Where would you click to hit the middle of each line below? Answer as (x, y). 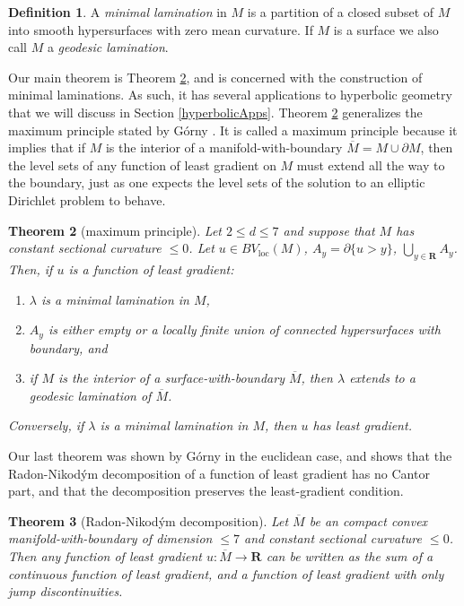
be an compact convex (368, 520)
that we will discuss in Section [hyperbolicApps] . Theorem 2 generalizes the (215, 112)
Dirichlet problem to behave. (87, 199)
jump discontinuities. (66, 591)
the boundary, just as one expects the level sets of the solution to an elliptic (217, 182)
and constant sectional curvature (333, 538)
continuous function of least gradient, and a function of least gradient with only (226, 573)
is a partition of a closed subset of (341, 12)
